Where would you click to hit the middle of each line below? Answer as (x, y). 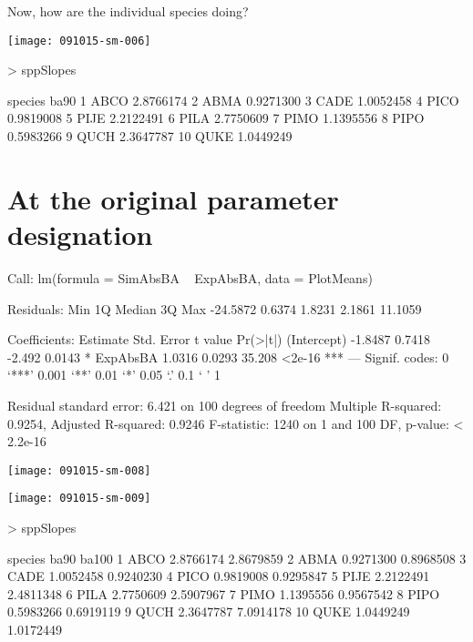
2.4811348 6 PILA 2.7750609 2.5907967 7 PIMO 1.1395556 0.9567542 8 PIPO (224, 593)
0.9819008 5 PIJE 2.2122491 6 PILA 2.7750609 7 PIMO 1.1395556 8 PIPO (216, 118)
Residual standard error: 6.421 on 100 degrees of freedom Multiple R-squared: (225, 405)
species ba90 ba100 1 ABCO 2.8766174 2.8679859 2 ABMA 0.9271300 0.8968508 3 (237, 558)
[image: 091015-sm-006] (79, 41)
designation (80, 234)
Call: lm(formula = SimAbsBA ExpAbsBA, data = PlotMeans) (190, 277)
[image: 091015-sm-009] (79, 499)
